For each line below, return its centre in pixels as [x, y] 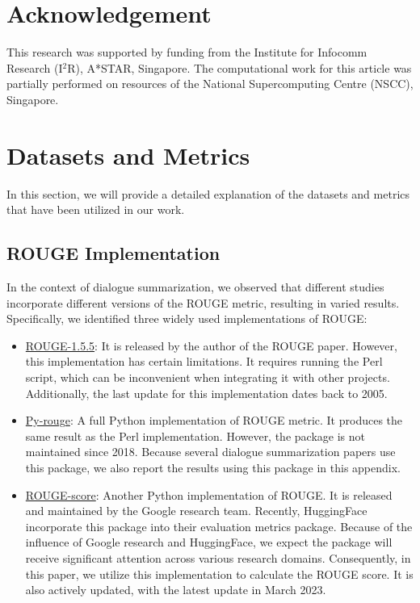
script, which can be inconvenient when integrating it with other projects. [208, 377]
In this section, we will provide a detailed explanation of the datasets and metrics [208, 193]
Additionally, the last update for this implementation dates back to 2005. [206, 393]
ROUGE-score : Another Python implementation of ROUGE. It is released [209, 494]
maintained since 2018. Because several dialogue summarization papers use [210, 452]
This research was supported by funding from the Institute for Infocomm [187, 52]
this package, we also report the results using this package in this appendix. [213, 467]
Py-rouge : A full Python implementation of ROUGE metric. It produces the [214, 420]
